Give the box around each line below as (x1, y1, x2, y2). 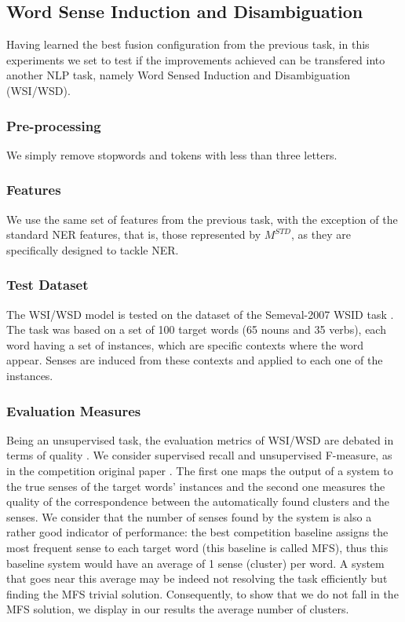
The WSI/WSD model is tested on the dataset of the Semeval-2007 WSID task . (6, 306, 394, 322)
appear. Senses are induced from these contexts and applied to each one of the (6, 352, 383, 368)
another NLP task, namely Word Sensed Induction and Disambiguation (6, 67, 351, 83)
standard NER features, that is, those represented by (6, 226, 261, 243)
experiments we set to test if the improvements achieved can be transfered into (6, 51, 385, 68)
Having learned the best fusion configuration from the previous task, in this (6, 36, 370, 53)
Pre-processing (6, 115, 101, 135)
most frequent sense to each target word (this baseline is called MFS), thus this (6, 539, 389, 555)
